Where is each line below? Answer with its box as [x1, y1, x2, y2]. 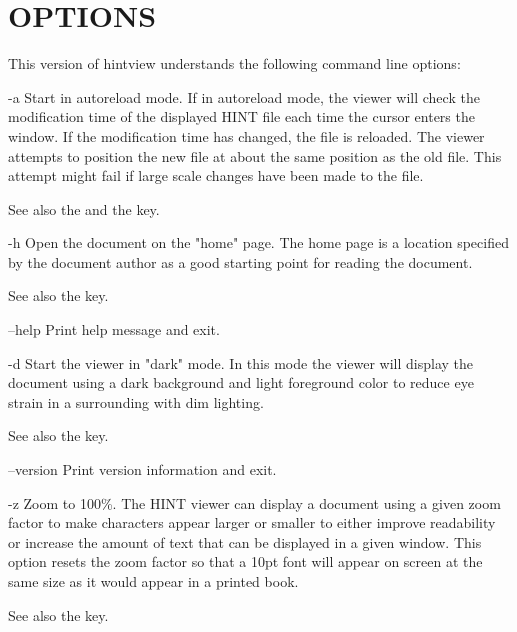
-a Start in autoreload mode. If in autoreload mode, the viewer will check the [8, 86, 480, 107]
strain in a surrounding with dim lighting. [8, 391, 264, 412]
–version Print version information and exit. [8, 459, 277, 480]
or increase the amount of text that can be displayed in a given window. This [8, 531, 482, 552]
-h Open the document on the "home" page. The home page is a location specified [8, 232, 509, 253]
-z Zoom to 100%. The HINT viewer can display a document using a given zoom [8, 492, 501, 513]
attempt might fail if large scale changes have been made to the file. [8, 165, 424, 186]
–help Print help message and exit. [8, 319, 220, 340]
